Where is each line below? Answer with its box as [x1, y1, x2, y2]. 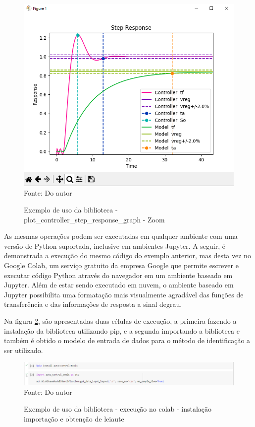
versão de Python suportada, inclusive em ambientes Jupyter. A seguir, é [4, 240, 225, 251]
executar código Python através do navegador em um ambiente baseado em [4, 270, 233, 280]
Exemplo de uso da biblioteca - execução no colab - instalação [24, 403, 212, 414]
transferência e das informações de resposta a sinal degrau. [4, 299, 182, 309]
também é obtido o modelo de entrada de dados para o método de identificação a [4, 335, 251, 346]
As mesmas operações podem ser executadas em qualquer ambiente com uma [4, 231, 238, 241]
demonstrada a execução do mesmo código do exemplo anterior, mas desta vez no [4, 250, 251, 261]
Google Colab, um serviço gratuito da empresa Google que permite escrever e [4, 260, 239, 270]
